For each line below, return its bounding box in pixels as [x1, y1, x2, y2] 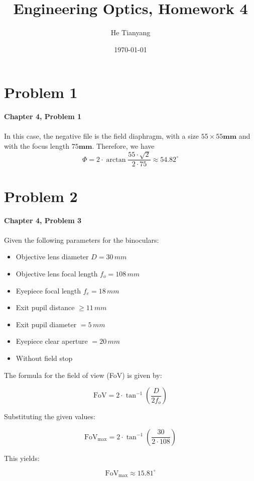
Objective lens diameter [16, 251, 89, 262]
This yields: [4, 452, 40, 463]
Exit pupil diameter [16, 319, 77, 329]
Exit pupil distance [16, 302, 75, 313]
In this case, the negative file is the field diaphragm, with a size [4, 131, 199, 141]
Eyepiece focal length [16, 285, 81, 296]
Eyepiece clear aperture [16, 336, 88, 346]
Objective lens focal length [16, 268, 98, 278]
